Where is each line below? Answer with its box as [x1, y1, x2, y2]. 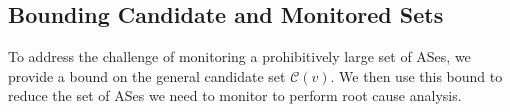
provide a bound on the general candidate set [8, 65, 286, 86]
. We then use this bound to [330, 65, 503, 86]
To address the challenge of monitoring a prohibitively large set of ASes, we [8, 46, 471, 67]
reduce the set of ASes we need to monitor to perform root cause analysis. [8, 85, 462, 106]
